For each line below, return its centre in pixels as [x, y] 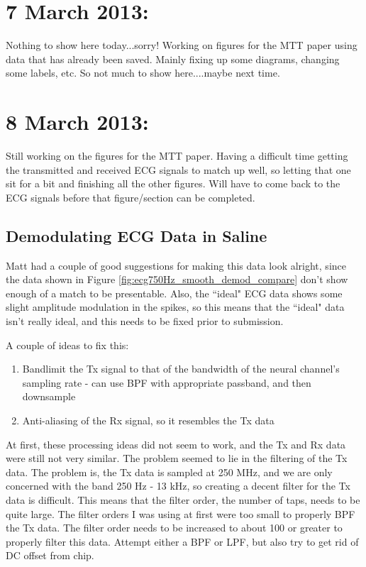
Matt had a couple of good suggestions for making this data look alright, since [176, 265]
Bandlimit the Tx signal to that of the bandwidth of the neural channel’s [181, 369]
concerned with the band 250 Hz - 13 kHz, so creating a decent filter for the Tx [178, 486]
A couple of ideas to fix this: [67, 345]
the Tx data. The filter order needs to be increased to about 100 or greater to [174, 528]
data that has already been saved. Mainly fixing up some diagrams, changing [173, 59]
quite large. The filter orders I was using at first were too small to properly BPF [181, 513]
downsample [49, 396]
